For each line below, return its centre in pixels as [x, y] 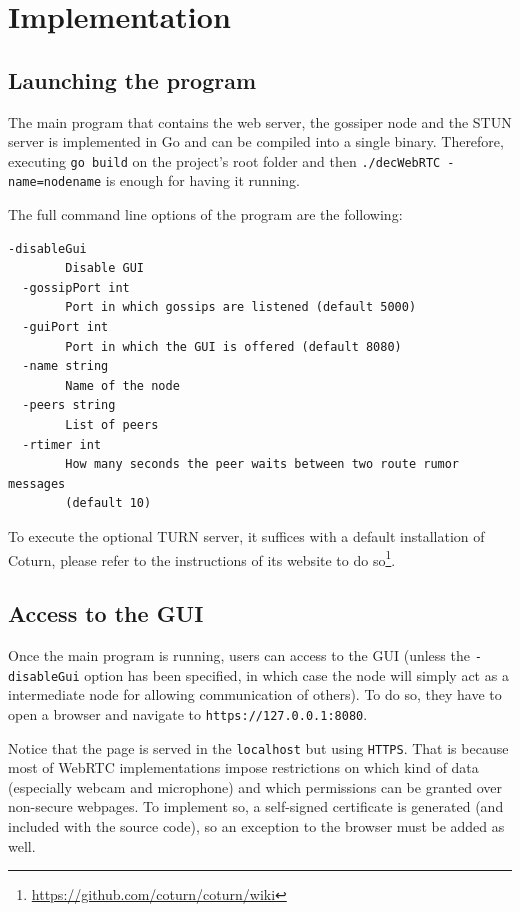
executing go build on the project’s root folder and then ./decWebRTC [224, 160]
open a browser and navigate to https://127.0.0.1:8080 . [188, 713]
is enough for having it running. [203, 180]
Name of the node [122, 385]
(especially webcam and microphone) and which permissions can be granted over [255, 786]
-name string [65, 366]
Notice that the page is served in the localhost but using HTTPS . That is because [258, 747]
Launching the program [132, 79]
